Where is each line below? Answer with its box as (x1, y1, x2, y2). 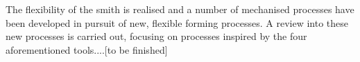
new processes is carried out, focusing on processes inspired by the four (6, 29, 307, 43)
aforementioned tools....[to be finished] (6, 42, 168, 56)
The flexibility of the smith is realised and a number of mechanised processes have (6, 2, 354, 16)
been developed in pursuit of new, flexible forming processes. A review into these (6, 15, 349, 30)
